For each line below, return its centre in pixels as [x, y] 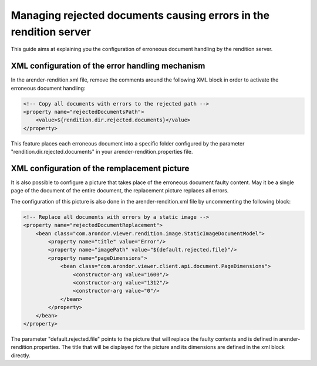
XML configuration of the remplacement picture [100, 168]
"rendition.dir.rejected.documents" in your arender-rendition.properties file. [102, 152]
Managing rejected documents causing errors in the [140, 15]
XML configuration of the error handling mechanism [108, 66]
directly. [21, 355]
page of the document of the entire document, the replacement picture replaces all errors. [120, 191]
